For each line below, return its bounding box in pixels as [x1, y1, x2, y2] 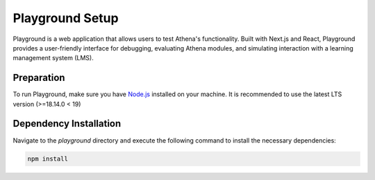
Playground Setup [12, 10, 119, 26]
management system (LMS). [12, 54, 94, 62]
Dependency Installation [12, 118, 122, 129]
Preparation [12, 72, 65, 84]
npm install [27, 154, 69, 163]
